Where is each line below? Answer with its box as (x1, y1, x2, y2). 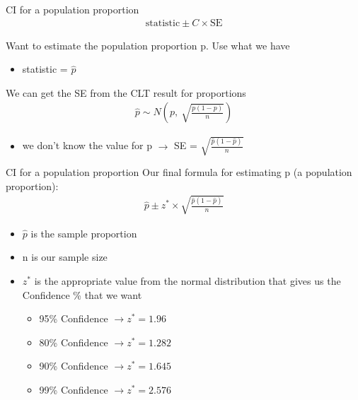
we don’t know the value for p (22, 138, 153, 153)
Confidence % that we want (22, 287, 142, 302)
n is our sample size (22, 249, 108, 264)
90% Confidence (39, 358, 108, 373)
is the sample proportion (30, 225, 137, 240)
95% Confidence (39, 311, 108, 326)
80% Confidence (39, 334, 108, 349)
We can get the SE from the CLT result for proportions (6, 85, 246, 100)
